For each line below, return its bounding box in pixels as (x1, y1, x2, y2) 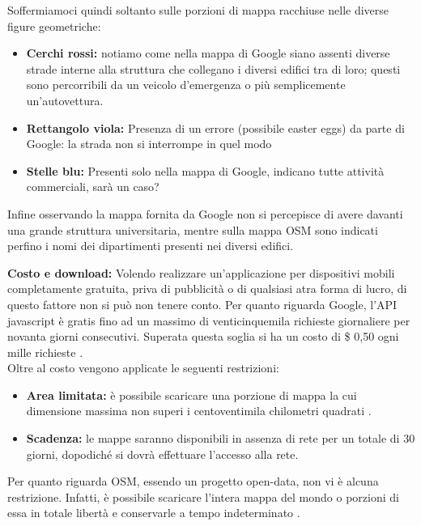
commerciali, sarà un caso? (26, 178, 159, 195)
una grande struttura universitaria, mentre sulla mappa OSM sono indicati (7, 221, 378, 238)
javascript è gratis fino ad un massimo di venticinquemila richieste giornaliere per (7, 312, 410, 329)
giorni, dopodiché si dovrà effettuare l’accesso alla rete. (26, 445, 299, 462)
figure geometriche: (7, 17, 101, 34)
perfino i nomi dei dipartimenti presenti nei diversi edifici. (7, 237, 294, 254)
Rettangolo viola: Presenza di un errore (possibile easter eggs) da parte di (26, 119, 405, 136)
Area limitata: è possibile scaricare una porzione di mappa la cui (26, 386, 357, 403)
